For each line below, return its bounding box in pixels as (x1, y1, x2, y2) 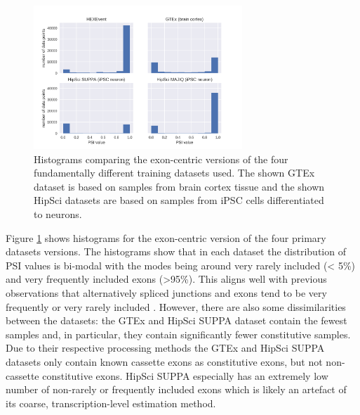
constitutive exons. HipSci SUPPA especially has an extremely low (42, 368, 328, 383)
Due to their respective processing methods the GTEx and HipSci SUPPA (6, 340, 325, 355)
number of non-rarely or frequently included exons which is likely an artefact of (6, 382, 347, 397)
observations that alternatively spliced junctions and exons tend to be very (6, 285, 327, 300)
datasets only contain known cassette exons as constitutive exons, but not (6, 354, 323, 369)
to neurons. (34, 207, 82, 222)
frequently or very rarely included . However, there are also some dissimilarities (6, 299, 346, 314)
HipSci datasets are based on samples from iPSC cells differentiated (34, 193, 324, 207)
